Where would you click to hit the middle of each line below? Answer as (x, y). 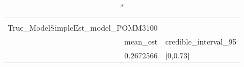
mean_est (141, 41)
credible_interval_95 (201, 41)
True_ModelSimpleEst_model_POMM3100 (83, 28)
